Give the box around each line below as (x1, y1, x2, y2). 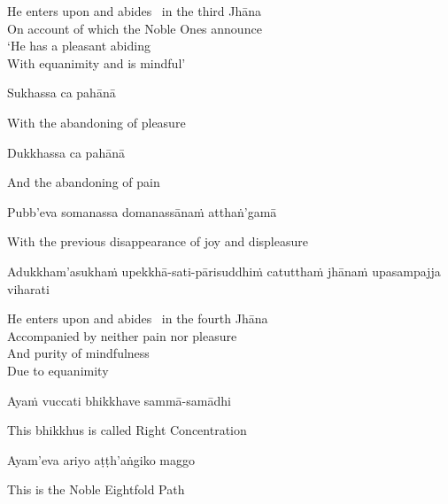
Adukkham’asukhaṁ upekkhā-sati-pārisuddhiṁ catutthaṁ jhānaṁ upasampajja (7, 261, 441, 280)
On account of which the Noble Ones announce (7, 19, 262, 37)
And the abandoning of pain (7, 173, 160, 191)
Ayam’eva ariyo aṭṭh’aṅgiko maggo (7, 450, 195, 469)
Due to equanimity (7, 361, 109, 379)
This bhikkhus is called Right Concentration (7, 421, 247, 439)
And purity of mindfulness (7, 344, 150, 362)
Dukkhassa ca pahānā (7, 143, 125, 161)
